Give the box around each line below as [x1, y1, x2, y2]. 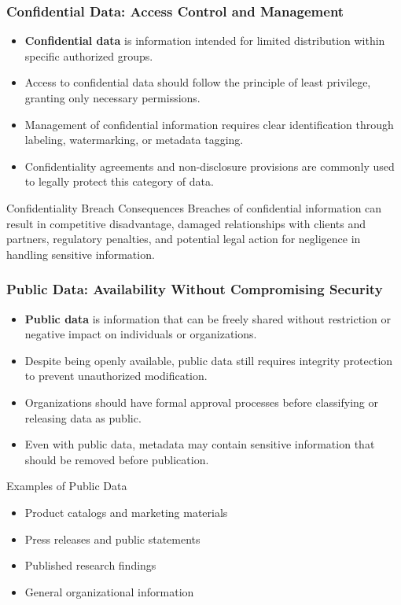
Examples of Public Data [6, 478, 127, 494]
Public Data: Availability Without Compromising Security [6, 279, 383, 299]
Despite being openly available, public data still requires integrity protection [24, 352, 393, 368]
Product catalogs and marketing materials [24, 504, 228, 520]
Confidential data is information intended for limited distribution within [24, 32, 385, 49]
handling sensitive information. [6, 245, 155, 262]
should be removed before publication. [24, 451, 209, 467]
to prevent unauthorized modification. [24, 367, 208, 384]
